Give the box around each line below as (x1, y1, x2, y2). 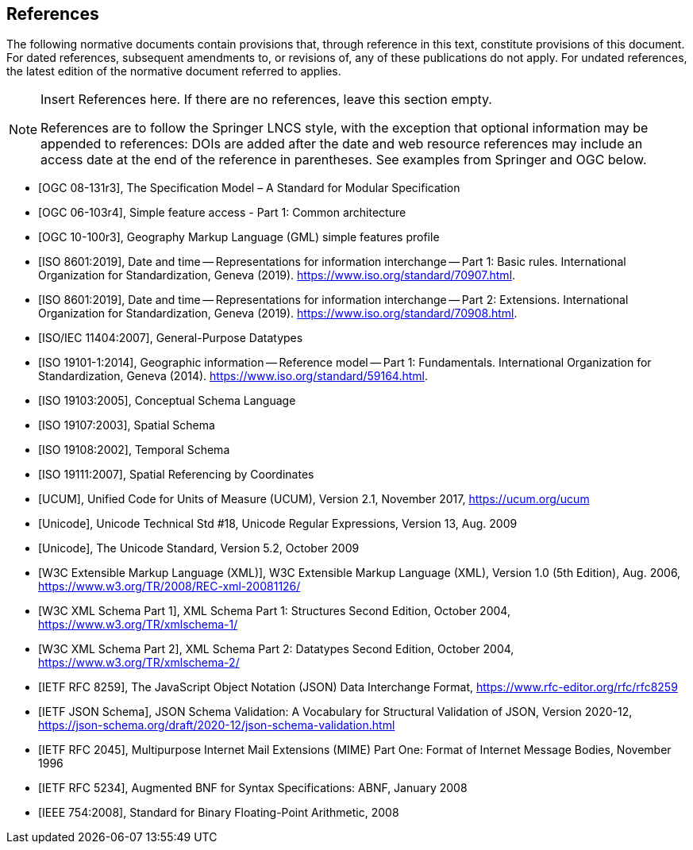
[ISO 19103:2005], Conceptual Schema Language (38, 394, 296, 408)
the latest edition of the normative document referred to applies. (6, 64, 341, 79)
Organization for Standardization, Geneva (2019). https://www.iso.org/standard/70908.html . (38, 306, 518, 321)
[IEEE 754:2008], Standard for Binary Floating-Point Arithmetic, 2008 (38, 806, 399, 820)
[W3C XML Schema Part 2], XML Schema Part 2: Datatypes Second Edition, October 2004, (38, 642, 514, 656)
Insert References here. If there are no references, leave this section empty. (40, 91, 492, 108)
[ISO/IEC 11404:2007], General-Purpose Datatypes (38, 331, 303, 345)
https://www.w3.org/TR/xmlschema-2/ (38, 656, 240, 670)
